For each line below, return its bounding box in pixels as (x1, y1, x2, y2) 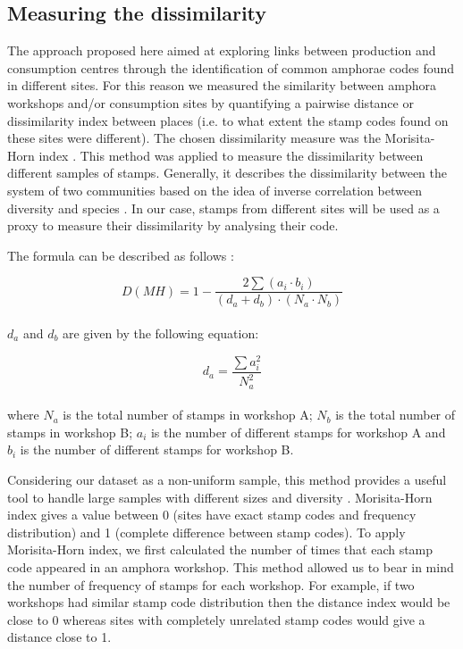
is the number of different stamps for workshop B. (20, 440, 294, 459)
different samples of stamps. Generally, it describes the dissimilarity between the (7, 163, 447, 182)
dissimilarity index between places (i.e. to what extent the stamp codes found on (7, 111, 449, 129)
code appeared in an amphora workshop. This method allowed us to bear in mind (7, 557, 454, 576)
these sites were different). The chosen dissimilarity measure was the (7, 129, 381, 147)
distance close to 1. (7, 628, 112, 646)
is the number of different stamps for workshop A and (150, 422, 446, 441)
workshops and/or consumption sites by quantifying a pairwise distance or (7, 93, 414, 112)
